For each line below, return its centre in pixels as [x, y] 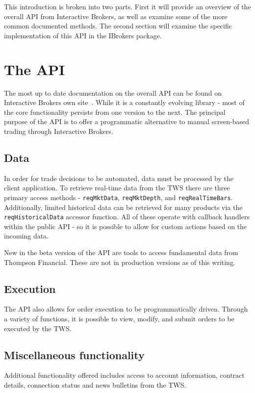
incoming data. [26, 236]
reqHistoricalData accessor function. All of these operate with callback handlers [127, 217]
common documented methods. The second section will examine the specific [118, 26]
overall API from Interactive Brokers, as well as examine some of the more [116, 16]
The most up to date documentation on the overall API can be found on [113, 92]
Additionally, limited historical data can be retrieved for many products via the [123, 207]
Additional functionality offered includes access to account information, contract [124, 375]
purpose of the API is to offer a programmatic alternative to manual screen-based [127, 121]
